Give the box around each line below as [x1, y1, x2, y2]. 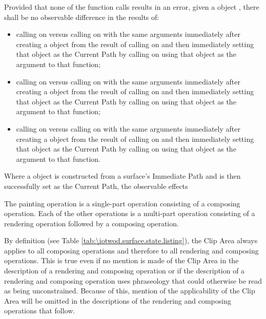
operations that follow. [4, 305, 75, 316]
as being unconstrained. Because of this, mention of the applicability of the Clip [4, 285, 255, 296]
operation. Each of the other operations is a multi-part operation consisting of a [4, 208, 255, 219]
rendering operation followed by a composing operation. [4, 218, 179, 228]
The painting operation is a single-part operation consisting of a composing [4, 198, 240, 208]
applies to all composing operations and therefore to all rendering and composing [4, 245, 259, 256]
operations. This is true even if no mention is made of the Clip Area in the [4, 255, 239, 266]
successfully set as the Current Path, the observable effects [4, 180, 188, 191]
